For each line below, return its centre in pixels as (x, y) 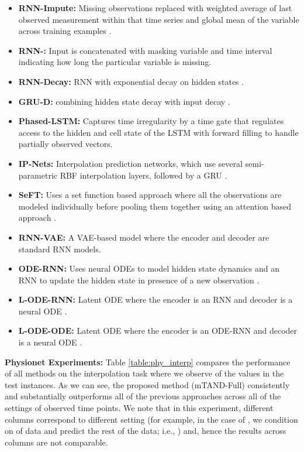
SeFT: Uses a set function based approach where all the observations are (150, 195)
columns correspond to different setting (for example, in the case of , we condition (151, 419)
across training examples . (65, 31)
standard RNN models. (60, 249)
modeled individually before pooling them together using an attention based (155, 206)
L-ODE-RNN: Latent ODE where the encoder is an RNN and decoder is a (156, 299)
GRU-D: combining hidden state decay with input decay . (124, 101)
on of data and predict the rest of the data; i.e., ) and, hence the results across (146, 431)
